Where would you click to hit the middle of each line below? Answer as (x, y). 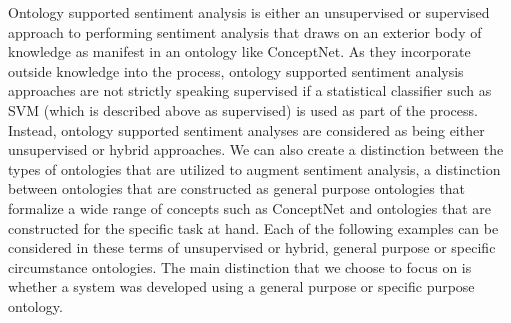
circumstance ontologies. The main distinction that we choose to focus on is (240, 266)
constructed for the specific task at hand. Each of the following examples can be (253, 227)
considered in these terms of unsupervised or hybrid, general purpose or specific (252, 247)
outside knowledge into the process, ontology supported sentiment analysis (236, 70)
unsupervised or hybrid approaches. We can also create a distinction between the (256, 149)
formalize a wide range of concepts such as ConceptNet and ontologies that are (249, 207)
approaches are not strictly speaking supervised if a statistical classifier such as (250, 90)
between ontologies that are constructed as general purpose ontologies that (237, 188)
